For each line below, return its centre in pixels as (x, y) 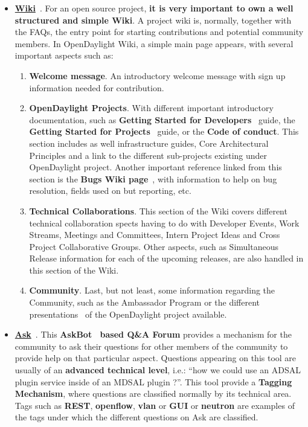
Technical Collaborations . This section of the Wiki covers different (158, 210)
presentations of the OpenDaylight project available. (128, 314)
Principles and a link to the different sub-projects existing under (148, 155)
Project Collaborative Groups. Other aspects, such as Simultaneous (154, 246)
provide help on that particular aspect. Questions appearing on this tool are (156, 358)
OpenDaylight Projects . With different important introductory (151, 108)
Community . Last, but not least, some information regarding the (152, 290)
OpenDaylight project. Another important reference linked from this (156, 167)
